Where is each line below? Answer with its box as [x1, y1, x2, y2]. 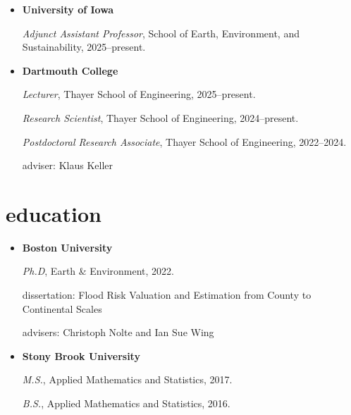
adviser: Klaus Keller [22, 158, 113, 173]
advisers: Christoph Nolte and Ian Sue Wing [22, 325, 214, 340]
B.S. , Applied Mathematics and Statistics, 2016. [22, 396, 230, 411]
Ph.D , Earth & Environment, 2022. [22, 264, 174, 278]
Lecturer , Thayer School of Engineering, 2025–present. [22, 87, 256, 101]
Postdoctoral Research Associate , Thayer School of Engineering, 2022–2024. [22, 134, 347, 149]
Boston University [22, 240, 113, 254]
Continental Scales [22, 301, 102, 316]
